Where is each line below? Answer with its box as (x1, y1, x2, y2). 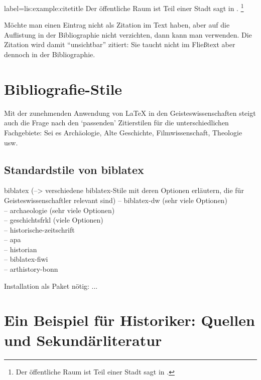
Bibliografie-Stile (4, 78, 122, 99)
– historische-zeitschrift (4, 224, 75, 235)
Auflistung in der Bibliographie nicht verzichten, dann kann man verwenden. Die (4, 29, 252, 40)
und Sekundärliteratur (4, 329, 162, 350)
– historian (4, 244, 37, 254)
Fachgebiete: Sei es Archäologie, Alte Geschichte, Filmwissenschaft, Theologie (4, 127, 242, 137)
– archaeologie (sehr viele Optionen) (4, 205, 115, 215)
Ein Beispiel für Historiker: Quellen (4, 310, 255, 330)
